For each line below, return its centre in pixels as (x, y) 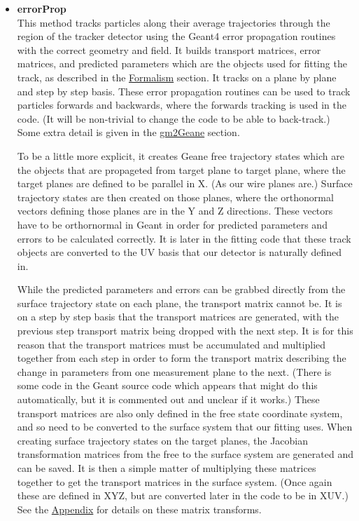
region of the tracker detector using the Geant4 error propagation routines (176, 36)
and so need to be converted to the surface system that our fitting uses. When (185, 427)
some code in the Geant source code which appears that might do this (167, 385)
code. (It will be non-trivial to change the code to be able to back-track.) (174, 118)
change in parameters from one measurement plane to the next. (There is (174, 371)
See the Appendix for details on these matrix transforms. (139, 509)
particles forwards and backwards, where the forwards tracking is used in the (182, 105)
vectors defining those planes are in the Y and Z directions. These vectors (175, 211)
